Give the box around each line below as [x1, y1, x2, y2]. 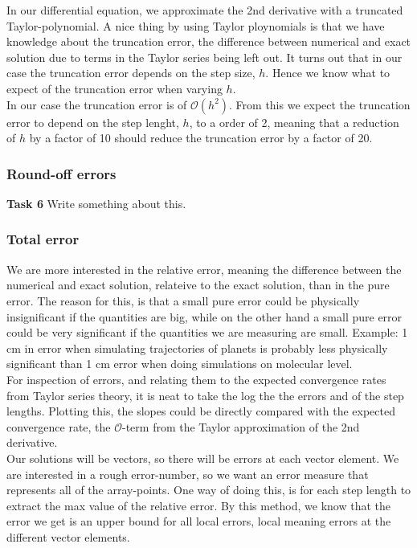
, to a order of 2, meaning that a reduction [189, 113, 399, 130]
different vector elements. [6, 528, 130, 545]
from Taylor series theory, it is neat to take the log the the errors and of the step [6, 386, 404, 403]
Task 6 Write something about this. [6, 194, 186, 211]
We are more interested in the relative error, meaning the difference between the [6, 260, 402, 277]
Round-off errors [6, 163, 117, 183]
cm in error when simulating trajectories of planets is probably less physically [6, 339, 388, 356]
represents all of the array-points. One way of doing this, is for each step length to [6, 481, 411, 498]
